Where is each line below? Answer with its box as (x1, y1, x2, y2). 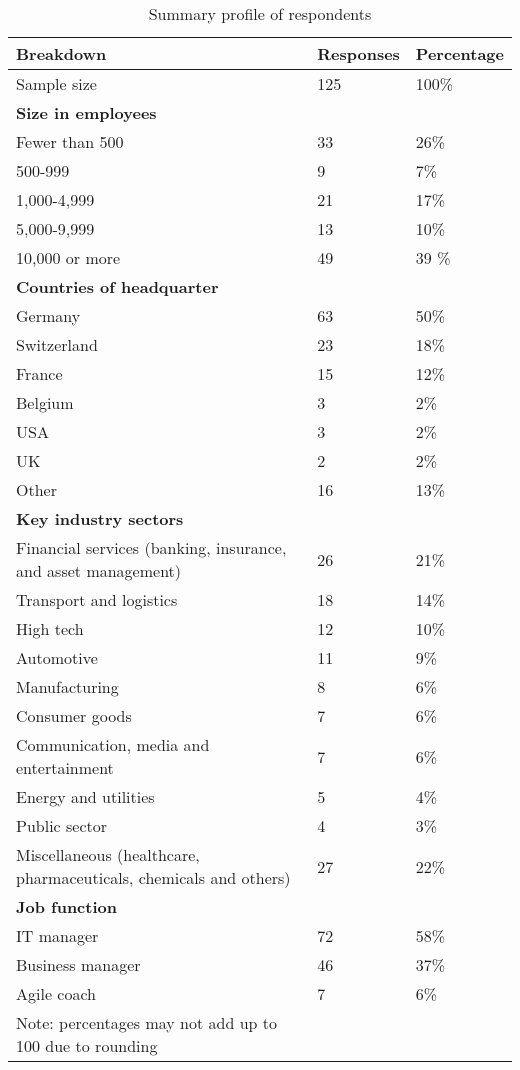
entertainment (16, 756, 114, 779)
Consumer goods (16, 704, 132, 727)
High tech (16, 617, 84, 640)
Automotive (16, 646, 98, 669)
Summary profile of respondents (148, 2, 372, 25)
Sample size (16, 72, 97, 95)
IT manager (16, 924, 99, 947)
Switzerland (16, 333, 98, 356)
